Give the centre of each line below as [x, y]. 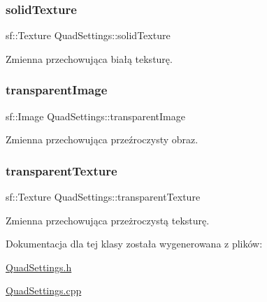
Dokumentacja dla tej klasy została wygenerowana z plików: [134, 244]
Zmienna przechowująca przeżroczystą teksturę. [108, 220]
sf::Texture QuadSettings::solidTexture [88, 35]
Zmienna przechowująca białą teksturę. [89, 58]
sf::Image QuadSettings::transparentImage [95, 116]
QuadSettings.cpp [44, 290]
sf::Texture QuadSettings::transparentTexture [103, 197]
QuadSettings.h [39, 267]
